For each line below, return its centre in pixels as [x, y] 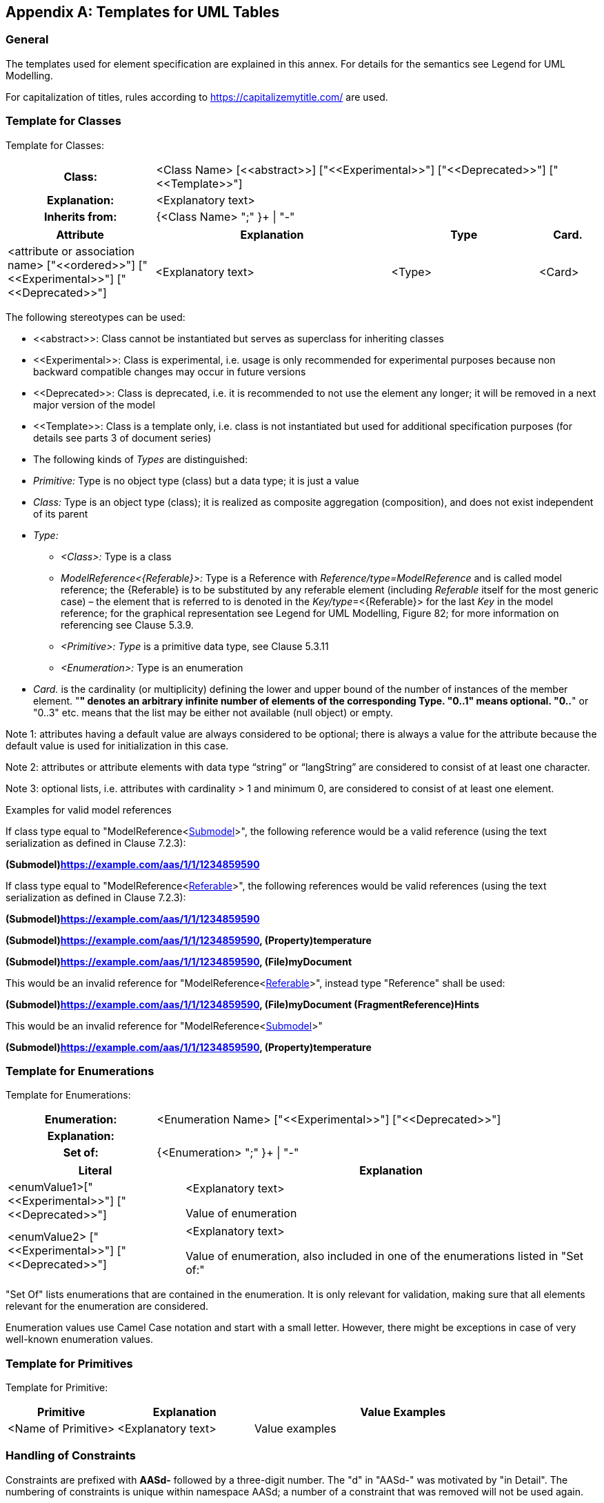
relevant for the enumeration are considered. [107, 1306]
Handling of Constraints [71, 1456]
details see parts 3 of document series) [122, 438]
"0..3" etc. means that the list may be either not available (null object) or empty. [213, 712]
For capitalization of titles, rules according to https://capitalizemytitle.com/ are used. [197, 97]
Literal [95, 1171]
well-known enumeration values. [80, 1339]
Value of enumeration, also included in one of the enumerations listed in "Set [385, 1256]
